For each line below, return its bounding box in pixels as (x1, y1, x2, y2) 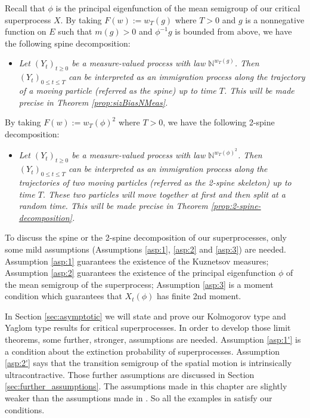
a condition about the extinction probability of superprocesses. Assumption (5, 345, 280, 357)
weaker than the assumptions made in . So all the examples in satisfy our (5, 392, 272, 404)
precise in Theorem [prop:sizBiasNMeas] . (18, 96, 168, 108)
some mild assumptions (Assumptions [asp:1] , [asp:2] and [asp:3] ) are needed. (5, 242, 286, 255)
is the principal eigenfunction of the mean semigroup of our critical (55, 2, 300, 14)
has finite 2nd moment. (156, 290, 241, 302)
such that (58, 25, 92, 38)
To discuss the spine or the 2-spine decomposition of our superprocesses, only (5, 231, 287, 244)
